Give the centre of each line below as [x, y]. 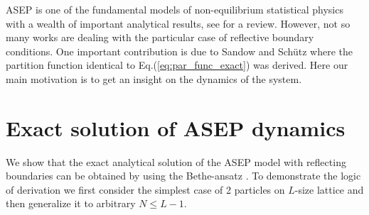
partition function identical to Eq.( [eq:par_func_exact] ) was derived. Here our [177, 65]
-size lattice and [329, 189]
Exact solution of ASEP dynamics [176, 127]
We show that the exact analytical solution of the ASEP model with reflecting [176, 161]
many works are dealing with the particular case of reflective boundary [160, 37]
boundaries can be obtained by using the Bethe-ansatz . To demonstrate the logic [183, 176]
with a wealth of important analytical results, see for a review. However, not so [178, 23]
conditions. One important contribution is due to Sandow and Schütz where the [179, 51]
